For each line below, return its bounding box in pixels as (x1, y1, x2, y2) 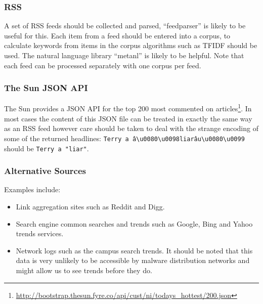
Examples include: (4, 184, 61, 195)
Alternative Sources (4, 164, 86, 177)
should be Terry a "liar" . (4, 143, 89, 153)
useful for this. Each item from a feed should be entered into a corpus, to (4, 30, 231, 40)
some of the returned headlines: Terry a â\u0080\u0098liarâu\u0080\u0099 (4, 133, 245, 143)
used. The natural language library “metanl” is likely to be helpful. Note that (4, 50, 244, 60)
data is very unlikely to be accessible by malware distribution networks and (16, 255, 250, 266)
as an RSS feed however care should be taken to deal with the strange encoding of (4, 123, 258, 134)
